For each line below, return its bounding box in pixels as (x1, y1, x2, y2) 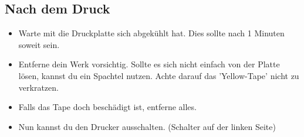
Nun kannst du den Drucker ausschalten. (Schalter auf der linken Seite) (18, 120, 276, 132)
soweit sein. (18, 38, 60, 50)
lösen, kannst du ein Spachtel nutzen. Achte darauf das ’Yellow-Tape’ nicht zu (18, 69, 299, 81)
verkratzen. (18, 81, 59, 93)
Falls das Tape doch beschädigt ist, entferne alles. (18, 101, 197, 113)
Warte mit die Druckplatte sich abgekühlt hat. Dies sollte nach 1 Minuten (18, 27, 285, 39)
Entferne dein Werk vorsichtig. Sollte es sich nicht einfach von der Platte (18, 58, 280, 70)
